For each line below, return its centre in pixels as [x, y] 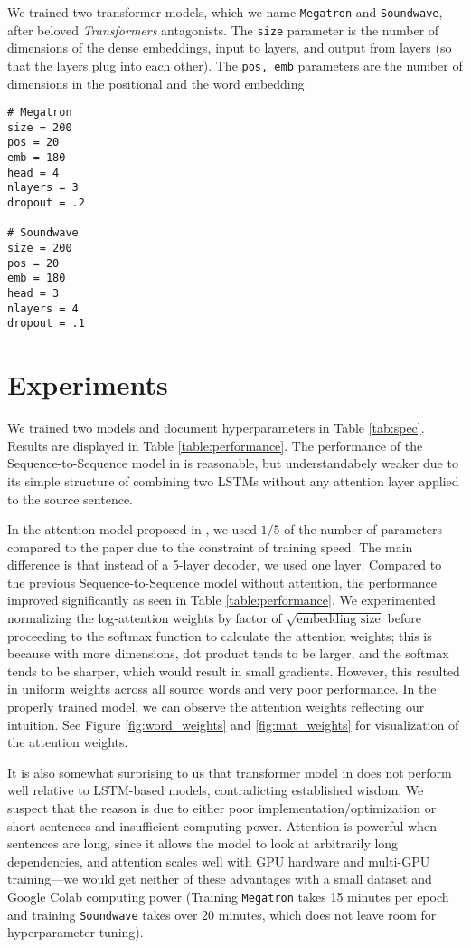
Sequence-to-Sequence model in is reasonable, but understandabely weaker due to [233, 463]
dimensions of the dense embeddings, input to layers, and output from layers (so [230, 48]
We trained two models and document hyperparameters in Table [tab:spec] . [216, 428]
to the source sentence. [70, 498]
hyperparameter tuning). [75, 932]
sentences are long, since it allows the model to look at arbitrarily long [203, 843]
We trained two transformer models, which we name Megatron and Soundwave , [225, 12]
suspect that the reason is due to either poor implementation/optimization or [222, 808]
